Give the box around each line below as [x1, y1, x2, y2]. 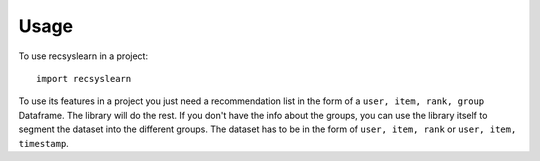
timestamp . [18, 137, 69, 149]
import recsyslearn [36, 73, 132, 84]
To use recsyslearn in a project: [18, 50, 149, 62]
